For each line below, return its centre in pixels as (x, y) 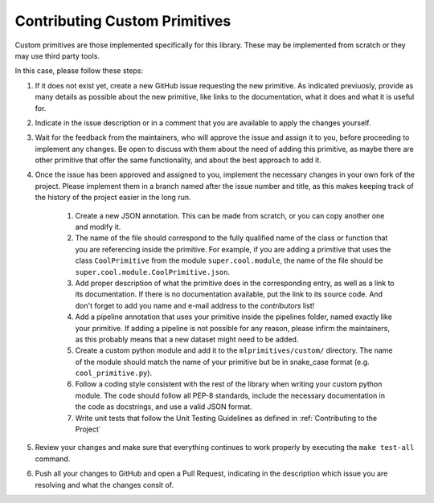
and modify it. (98, 227)
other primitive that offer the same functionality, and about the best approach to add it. (178, 160)
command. (53, 459)
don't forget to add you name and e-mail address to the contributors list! (195, 305)
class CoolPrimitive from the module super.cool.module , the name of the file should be (229, 260)
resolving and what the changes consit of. (104, 485)
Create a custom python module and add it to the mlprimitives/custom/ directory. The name (234, 350)
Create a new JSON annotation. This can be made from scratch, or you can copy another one (230, 215)
